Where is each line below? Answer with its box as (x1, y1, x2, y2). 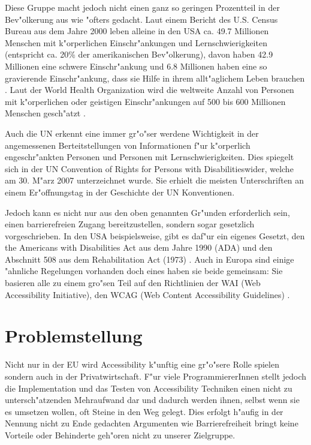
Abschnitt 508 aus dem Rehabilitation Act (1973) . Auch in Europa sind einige (5, 252, 294, 265)
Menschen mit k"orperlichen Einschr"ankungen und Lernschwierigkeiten (5, 36, 267, 49)
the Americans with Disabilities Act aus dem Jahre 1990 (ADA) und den (5, 241, 273, 254)
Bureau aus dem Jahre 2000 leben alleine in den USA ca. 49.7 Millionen (5, 25, 269, 37)
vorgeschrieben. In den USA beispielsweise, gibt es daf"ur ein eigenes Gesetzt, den (5, 229, 305, 242)
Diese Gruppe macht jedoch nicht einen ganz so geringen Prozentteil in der (5, 1, 280, 13)
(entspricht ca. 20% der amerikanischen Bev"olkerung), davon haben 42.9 (5, 48, 273, 61)
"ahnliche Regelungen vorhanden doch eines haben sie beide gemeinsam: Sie (5, 264, 283, 277)
